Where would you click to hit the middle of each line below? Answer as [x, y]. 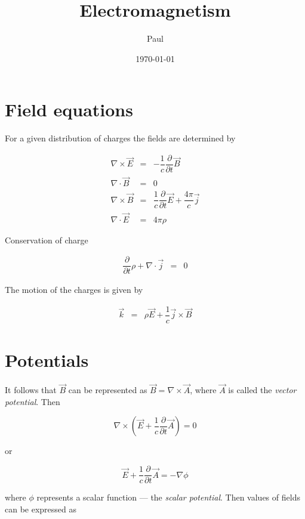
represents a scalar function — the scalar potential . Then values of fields [168, 497]
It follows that [31, 390]
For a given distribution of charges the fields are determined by [120, 138]
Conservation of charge [47, 240]
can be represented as [108, 390]
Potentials [47, 360]
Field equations [69, 109]
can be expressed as [41, 509]
